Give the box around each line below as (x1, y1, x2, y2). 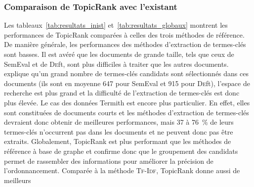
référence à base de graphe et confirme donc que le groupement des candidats (4, 145, 238, 156)
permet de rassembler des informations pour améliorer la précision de (4, 155, 213, 166)
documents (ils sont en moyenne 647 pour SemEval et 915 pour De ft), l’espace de (4, 78, 250, 88)
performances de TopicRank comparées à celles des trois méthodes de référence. (4, 29, 245, 40)
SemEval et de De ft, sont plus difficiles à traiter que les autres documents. (4, 58, 229, 69)
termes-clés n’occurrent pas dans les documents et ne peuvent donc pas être (4, 126, 233, 137)
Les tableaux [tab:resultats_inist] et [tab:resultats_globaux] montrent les (4, 20, 228, 30)
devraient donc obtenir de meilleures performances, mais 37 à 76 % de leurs (4, 117, 234, 127)
